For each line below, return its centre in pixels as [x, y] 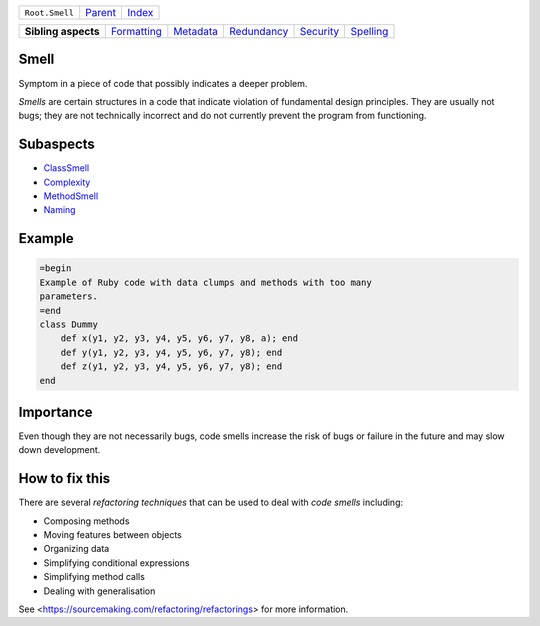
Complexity [67, 182]
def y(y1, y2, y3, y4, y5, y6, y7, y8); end [171, 352]
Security [319, 31]
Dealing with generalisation [99, 591]
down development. [59, 450]
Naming [59, 210]
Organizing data [76, 549]
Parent [101, 12]
